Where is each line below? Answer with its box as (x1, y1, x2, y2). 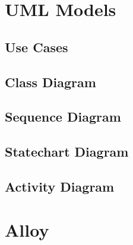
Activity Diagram (5, 177, 115, 195)
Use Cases (5, 37, 68, 56)
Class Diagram (5, 72, 96, 91)
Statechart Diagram (5, 142, 129, 161)
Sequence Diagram (5, 107, 121, 126)
